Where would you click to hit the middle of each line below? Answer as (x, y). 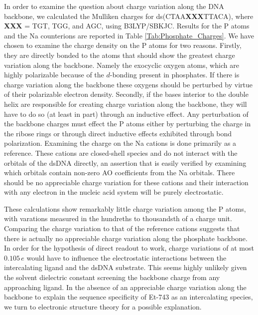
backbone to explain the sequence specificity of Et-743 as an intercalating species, (129, 297)
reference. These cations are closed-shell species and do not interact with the (121, 153)
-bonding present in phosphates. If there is (175, 75)
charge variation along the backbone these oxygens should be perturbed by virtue (129, 84)
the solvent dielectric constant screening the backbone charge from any (112, 277)
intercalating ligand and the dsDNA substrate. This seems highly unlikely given (126, 267)
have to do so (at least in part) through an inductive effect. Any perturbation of (126, 114)
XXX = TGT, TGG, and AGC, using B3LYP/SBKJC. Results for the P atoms (127, 26)
